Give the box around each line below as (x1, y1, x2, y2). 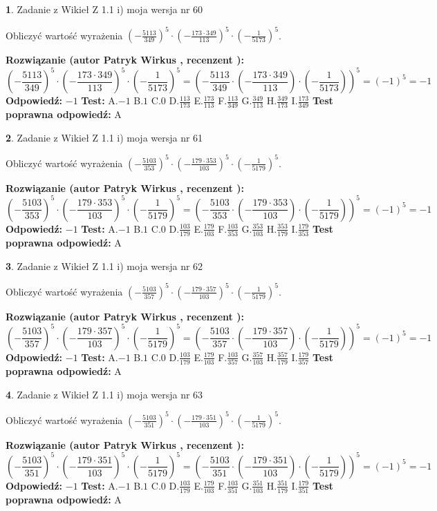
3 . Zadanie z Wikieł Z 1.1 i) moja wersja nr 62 (6, 258, 203, 273)
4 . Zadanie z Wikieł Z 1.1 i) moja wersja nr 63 (6, 387, 203, 401)
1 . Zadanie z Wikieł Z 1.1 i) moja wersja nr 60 (6, 2, 203, 16)
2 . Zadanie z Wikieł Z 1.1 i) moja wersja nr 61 (6, 130, 203, 144)
